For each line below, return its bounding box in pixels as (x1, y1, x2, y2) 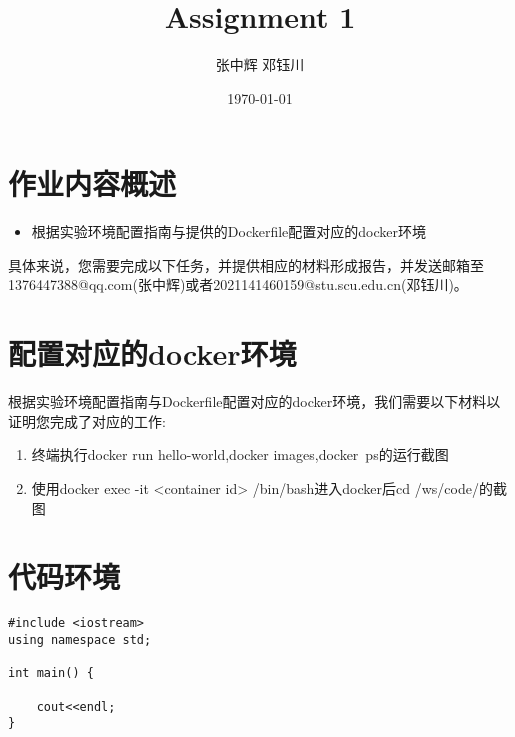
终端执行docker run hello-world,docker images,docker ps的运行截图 (31, 444, 449, 465)
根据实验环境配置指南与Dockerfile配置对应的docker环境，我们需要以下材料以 (8, 391, 501, 412)
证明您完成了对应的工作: (8, 410, 166, 431)
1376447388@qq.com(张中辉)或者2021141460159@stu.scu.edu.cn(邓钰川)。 (8, 274, 468, 295)
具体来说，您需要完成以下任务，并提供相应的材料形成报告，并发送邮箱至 (8, 254, 484, 275)
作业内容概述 (8, 163, 177, 204)
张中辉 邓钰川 (215, 54, 305, 75)
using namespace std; (8, 632, 152, 647)
